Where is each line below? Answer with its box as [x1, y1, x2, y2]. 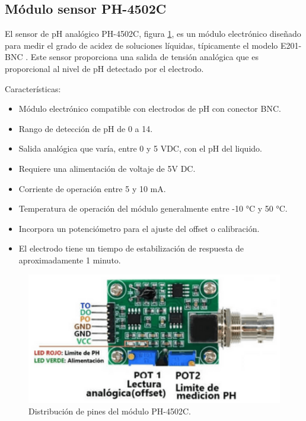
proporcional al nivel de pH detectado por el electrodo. [5, 62, 204, 74]
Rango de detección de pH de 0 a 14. [18, 122, 153, 134]
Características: [5, 82, 61, 95]
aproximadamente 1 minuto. [18, 253, 121, 266]
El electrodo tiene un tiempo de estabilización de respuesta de [18, 242, 244, 255]
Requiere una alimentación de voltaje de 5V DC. [18, 162, 196, 174]
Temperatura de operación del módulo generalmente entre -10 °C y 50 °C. [18, 202, 288, 215]
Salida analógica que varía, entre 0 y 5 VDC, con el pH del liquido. [18, 142, 262, 155]
